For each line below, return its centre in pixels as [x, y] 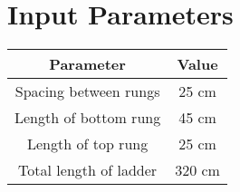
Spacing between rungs [87, 91]
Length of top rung [88, 144]
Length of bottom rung [88, 118]
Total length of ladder [88, 170]
